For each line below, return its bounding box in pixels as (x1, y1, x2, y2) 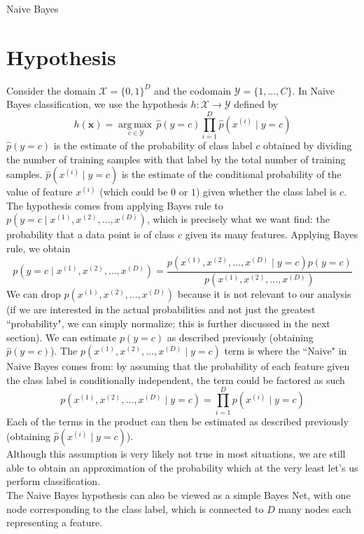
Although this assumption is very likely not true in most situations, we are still (6, 446, 346, 461)
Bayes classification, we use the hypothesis (6, 97, 188, 111)
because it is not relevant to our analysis (177, 287, 351, 301)
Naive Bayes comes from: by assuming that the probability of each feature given (6, 359, 350, 374)
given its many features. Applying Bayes (185, 227, 358, 242)
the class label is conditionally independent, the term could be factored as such (6, 372, 345, 387)
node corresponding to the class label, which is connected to (6, 501, 264, 516)
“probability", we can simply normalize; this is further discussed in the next (6, 316, 330, 331)
